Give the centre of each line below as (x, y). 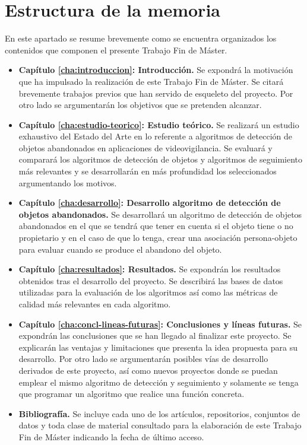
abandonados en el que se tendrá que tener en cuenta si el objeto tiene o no (156, 226)
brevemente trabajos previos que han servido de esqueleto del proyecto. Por (156, 93)
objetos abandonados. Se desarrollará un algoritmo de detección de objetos (160, 214)
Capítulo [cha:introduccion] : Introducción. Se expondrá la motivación (156, 70)
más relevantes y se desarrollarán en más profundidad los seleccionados (148, 171)
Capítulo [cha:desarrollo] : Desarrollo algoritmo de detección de (150, 203)
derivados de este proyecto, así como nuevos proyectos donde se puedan (148, 370)
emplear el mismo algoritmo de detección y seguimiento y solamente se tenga (159, 382)
